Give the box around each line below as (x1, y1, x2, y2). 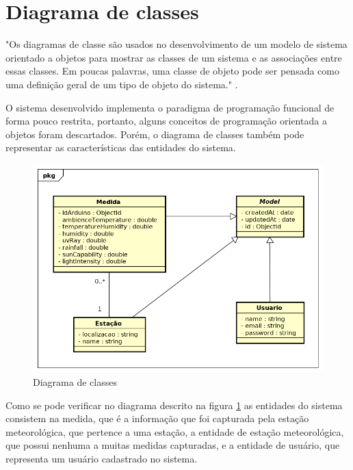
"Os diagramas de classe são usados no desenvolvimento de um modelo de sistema (5, 37, 348, 51)
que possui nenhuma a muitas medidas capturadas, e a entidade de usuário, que (5, 438, 340, 452)
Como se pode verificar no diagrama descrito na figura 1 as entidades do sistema (5, 397, 343, 412)
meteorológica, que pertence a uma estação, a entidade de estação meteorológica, (5, 424, 344, 439)
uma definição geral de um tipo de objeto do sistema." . (5, 77, 238, 91)
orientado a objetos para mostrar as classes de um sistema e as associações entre (5, 50, 342, 64)
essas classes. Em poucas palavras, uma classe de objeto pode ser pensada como (5, 64, 339, 78)
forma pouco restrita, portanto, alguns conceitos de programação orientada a (5, 114, 327, 128)
